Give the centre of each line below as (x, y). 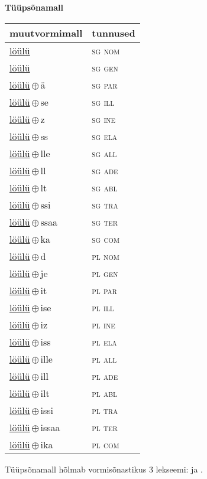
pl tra (105, 410)
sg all (104, 153)
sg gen (105, 67)
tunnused (114, 32)
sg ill (103, 102)
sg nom (106, 50)
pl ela (104, 341)
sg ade (105, 170)
